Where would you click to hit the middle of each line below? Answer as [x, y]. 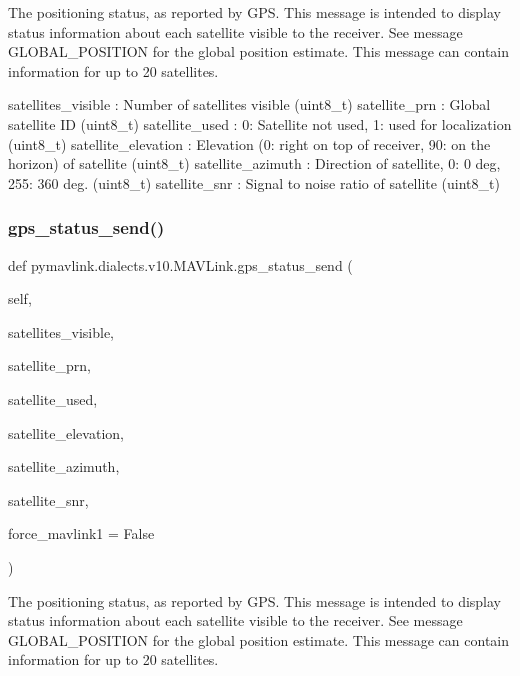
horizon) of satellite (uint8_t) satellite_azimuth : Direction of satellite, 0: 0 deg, [254, 163]
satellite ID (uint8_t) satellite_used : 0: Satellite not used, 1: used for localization [260, 123]
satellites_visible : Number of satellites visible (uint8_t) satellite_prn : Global [249, 104]
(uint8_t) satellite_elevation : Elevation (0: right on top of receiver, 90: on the [249, 143]
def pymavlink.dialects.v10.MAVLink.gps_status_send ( [180, 264]
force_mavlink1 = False [81, 533]
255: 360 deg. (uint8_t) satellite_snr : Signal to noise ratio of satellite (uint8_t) [254, 182]
